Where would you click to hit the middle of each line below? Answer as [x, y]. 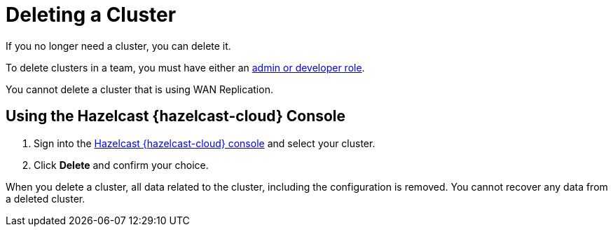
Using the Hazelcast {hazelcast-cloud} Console [176, 116]
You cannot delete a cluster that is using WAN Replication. [139, 89]
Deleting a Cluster [91, 15]
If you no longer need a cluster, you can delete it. [118, 46]
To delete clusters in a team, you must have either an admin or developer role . [185, 67]
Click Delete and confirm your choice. [121, 165]
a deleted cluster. [46, 198]
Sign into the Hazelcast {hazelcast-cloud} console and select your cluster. [205, 143]
